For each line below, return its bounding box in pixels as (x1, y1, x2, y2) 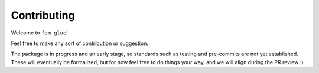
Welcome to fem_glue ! (11, 29, 68, 36)
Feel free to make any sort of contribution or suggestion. (11, 40, 149, 47)
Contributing (11, 9, 75, 22)
